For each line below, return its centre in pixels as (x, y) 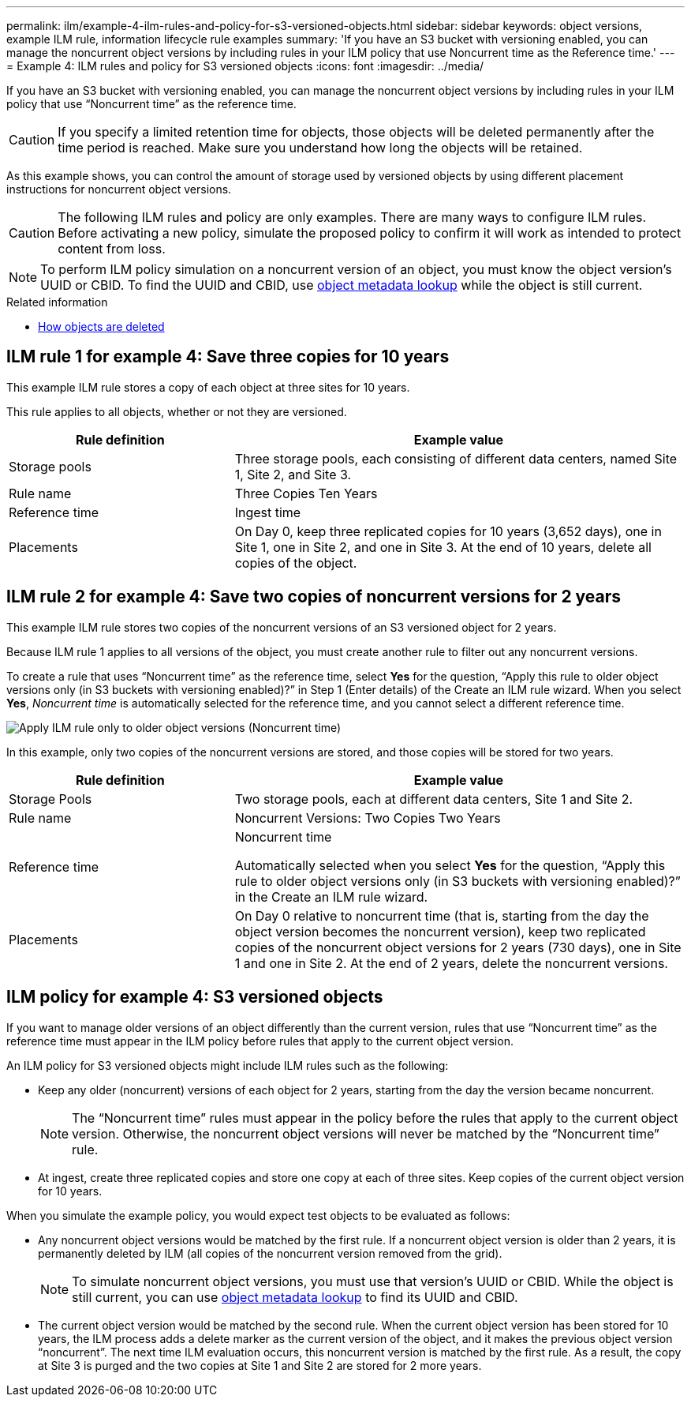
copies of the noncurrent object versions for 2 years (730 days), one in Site (458, 947)
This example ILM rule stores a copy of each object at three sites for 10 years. (208, 387)
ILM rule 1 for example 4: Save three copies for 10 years (228, 357)
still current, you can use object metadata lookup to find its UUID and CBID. (295, 1297)
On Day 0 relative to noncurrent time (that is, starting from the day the (442, 915)
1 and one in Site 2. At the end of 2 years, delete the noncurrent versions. (451, 963)
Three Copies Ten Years (306, 493)
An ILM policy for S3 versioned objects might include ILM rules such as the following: (228, 1065)
